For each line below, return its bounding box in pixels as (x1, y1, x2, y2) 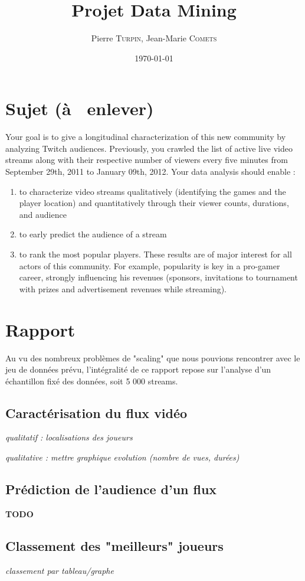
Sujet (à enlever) (5, 96, 154, 120)
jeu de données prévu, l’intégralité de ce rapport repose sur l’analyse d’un (5, 363, 271, 376)
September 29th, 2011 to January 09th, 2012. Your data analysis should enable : (5, 165, 296, 178)
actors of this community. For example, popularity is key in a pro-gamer (19, 259, 280, 272)
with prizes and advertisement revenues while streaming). (19, 282, 227, 295)
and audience (19, 208, 67, 220)
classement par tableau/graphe (5, 564, 114, 576)
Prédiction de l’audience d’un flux (5, 480, 217, 498)
